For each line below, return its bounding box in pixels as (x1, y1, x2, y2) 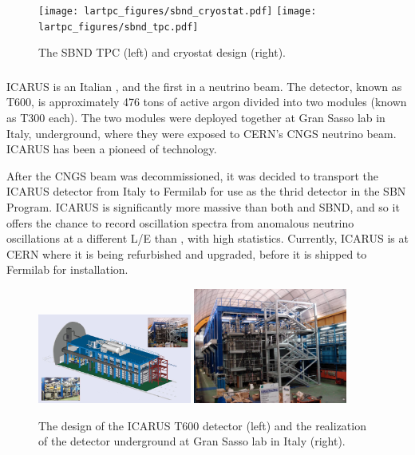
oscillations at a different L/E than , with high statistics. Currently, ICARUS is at (6, 230, 409, 247)
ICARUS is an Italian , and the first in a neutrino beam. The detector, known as (6, 77, 402, 94)
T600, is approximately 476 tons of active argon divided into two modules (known (6, 93, 407, 110)
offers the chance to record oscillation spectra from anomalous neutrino (6, 214, 354, 231)
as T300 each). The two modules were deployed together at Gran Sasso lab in (6, 109, 385, 126)
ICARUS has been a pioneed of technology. (6, 140, 217, 157)
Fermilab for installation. (6, 261, 128, 278)
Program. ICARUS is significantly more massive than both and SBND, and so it (6, 198, 400, 215)
